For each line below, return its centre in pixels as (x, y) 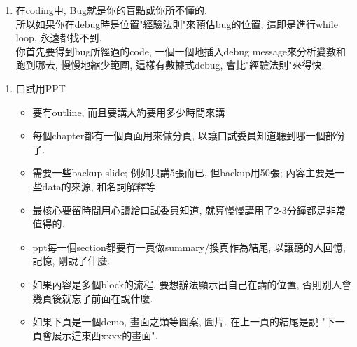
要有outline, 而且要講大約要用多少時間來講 (129, 112)
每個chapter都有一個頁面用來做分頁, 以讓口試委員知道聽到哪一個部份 (189, 135)
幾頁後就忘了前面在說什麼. (93, 298)
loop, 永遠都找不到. (59, 37)
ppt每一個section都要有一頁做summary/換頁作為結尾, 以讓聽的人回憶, (189, 247)
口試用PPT (41, 88)
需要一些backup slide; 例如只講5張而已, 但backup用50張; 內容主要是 (184, 172)
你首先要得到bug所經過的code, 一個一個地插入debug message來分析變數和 (181, 51)
